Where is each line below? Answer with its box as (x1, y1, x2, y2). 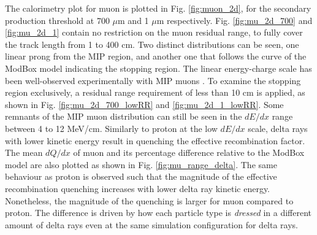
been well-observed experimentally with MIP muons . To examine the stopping (5, 74, 301, 87)
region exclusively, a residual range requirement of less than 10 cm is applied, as (5, 86, 305, 99)
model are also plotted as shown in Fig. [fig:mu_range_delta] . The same (5, 158, 277, 171)
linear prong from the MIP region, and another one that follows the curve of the (5, 50, 307, 63)
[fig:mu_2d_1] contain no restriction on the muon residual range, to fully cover (5, 26, 303, 39)
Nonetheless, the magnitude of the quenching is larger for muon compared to (5, 194, 294, 207)
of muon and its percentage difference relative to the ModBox (73, 146, 305, 159)
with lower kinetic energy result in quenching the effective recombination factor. (5, 134, 305, 147)
